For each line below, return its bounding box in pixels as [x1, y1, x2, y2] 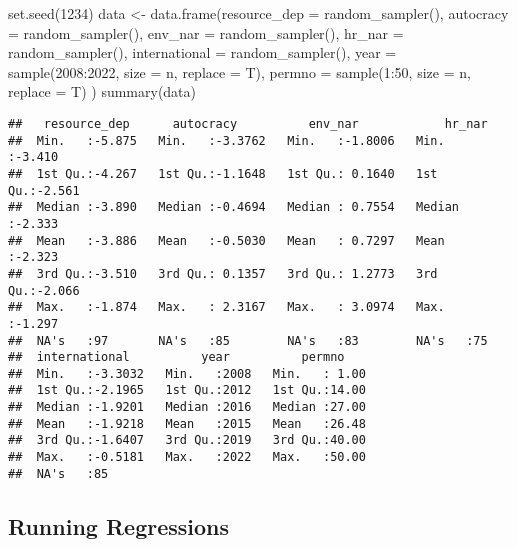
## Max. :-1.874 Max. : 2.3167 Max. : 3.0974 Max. [8, 300, 445, 315]
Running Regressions [8, 510, 230, 541]
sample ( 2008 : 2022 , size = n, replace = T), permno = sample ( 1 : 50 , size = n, [8, 61, 471, 82]
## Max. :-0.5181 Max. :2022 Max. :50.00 [8, 450, 366, 465]
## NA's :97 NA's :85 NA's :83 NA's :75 [8, 333, 488, 348]
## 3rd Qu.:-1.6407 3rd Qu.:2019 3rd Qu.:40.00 [8, 433, 366, 448]
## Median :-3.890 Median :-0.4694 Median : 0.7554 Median [8, 200, 460, 215]
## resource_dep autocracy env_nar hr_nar [8, 116, 488, 131]
